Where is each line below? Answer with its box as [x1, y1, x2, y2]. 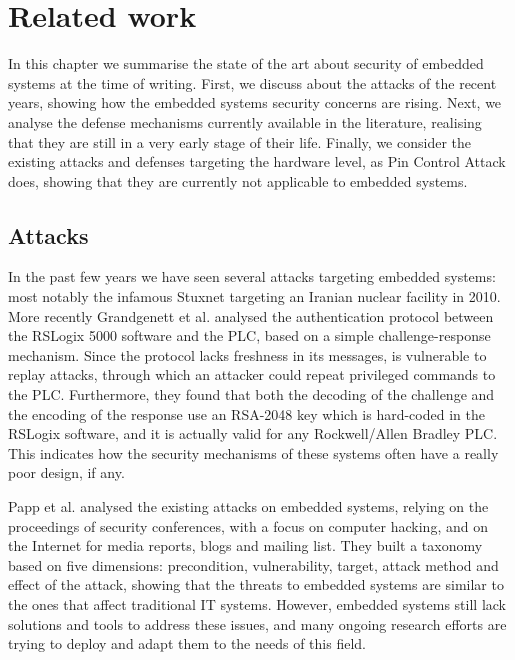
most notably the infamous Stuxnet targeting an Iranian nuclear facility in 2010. [8, 286, 501, 307]
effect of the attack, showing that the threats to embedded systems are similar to [8, 574, 504, 595]
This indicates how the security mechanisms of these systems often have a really [8, 442, 499, 463]
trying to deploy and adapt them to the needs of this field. [8, 633, 366, 654]
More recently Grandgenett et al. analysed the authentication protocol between [8, 305, 494, 326]
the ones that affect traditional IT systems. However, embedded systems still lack [8, 593, 506, 614]
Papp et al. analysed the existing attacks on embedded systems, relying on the [8, 496, 489, 517]
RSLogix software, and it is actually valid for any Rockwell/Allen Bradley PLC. [8, 423, 498, 444]
